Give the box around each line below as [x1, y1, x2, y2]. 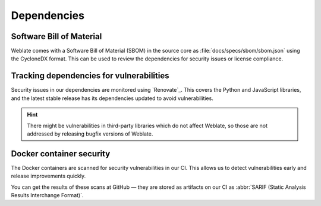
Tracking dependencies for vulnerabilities [11, 71, 169, 81]
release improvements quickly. [11, 172, 86, 180]
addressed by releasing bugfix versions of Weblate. [27, 130, 153, 137]
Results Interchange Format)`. [11, 192, 84, 198]
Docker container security [11, 149, 111, 159]
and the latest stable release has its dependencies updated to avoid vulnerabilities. [11, 95, 213, 102]
